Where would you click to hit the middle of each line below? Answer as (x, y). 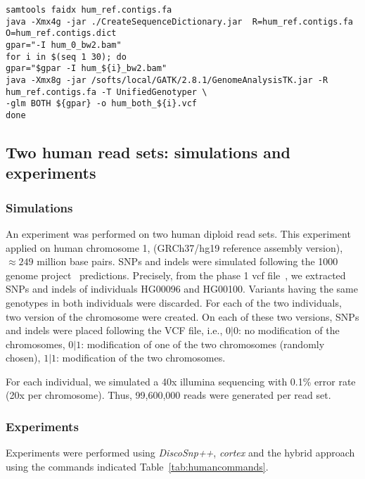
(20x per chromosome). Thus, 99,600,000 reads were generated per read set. (168, 395)
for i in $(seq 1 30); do (66, 57)
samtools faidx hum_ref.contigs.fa (89, 10)
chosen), (23, 358)
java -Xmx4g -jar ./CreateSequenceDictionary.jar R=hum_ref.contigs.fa (179, 21)
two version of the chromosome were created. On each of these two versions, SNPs (182, 316)
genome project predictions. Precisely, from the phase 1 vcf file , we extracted (176, 275)
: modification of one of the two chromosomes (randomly (203, 344)
